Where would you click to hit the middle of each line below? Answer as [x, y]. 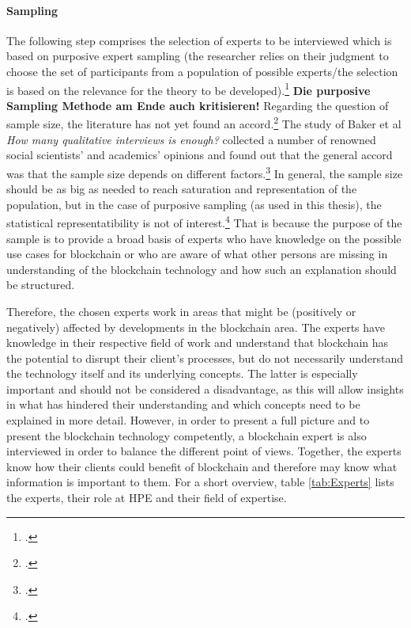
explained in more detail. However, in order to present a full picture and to [188, 420]
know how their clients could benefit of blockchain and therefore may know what [202, 466]
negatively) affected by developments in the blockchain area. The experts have [196, 327]
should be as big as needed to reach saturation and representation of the [182, 189]
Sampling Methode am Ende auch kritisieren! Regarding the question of [198, 105]
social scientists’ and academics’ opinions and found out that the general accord [200, 155]
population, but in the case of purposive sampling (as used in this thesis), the [194, 204]
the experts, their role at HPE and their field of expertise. [147, 498]
